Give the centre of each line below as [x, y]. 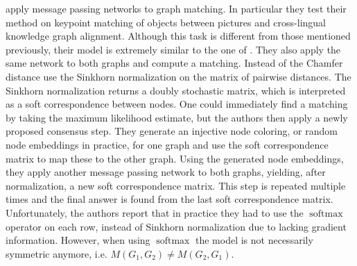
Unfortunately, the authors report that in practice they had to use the [155, 212]
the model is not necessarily [254, 240]
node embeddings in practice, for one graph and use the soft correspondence [167, 144]
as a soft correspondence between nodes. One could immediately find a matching [177, 104]
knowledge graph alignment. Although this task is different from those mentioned [178, 36]
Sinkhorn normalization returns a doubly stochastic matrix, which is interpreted [176, 90]
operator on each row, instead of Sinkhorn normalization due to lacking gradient [176, 226]
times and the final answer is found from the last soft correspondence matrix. [169, 199]
